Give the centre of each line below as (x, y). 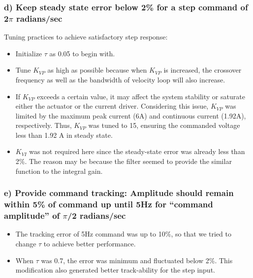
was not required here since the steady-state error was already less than (137, 151)
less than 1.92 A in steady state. (64, 135)
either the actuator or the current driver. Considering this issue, (112, 106)
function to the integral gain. (59, 171)
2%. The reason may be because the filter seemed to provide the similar (124, 161)
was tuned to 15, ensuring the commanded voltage (164, 125)
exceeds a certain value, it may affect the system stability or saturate (141, 96)
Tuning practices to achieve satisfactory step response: (86, 37)
